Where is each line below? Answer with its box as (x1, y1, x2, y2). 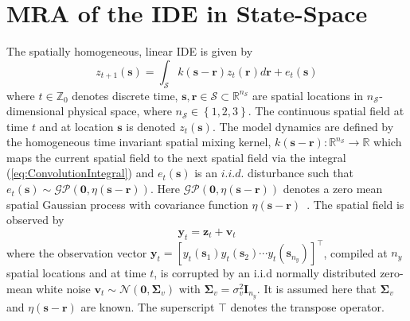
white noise (36, 280, 91, 296)
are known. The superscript (80, 298, 215, 315)
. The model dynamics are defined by (212, 118, 394, 134)
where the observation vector (6, 244, 147, 261)
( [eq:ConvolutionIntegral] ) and (6, 164, 154, 181)
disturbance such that (248, 164, 353, 181)
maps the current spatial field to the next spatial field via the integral (6, 149, 346, 165)
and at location (39, 118, 114, 134)
